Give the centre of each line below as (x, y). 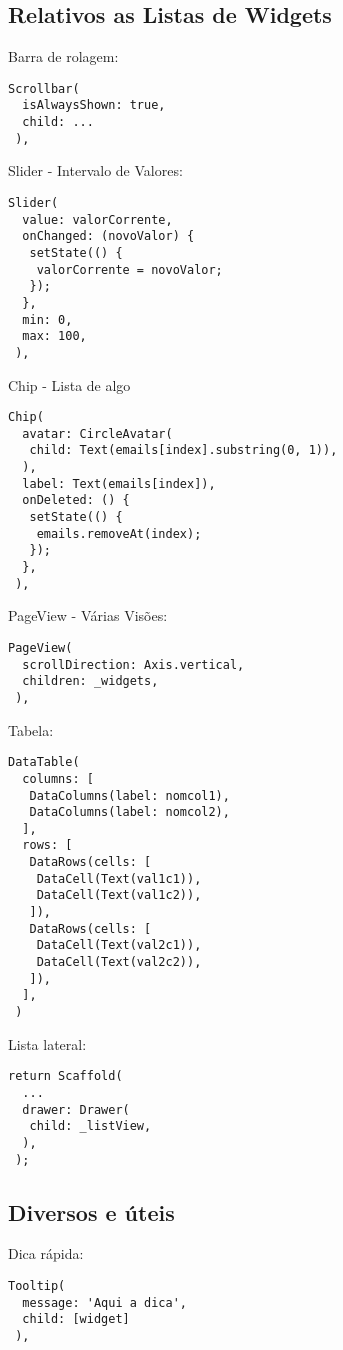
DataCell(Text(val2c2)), (119, 962)
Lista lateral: (47, 1043)
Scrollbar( (44, 88)
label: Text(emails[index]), (119, 483)
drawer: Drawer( (76, 1109)
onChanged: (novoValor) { (108, 236)
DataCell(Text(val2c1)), (119, 945)
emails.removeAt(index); (119, 533)
